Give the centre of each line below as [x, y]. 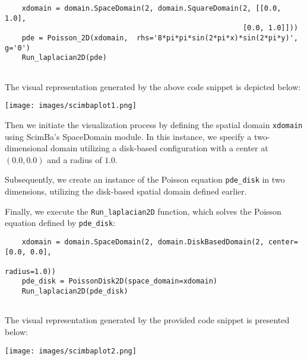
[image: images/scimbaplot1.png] [71, 106]
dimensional [26, 148]
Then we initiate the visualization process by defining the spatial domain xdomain [154, 124]
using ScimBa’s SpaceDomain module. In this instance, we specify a [128, 136]
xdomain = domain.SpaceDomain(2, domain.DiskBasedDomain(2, [143, 242]
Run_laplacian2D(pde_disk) [75, 291]
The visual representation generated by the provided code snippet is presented [147, 320]
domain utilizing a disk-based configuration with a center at [159, 148]
